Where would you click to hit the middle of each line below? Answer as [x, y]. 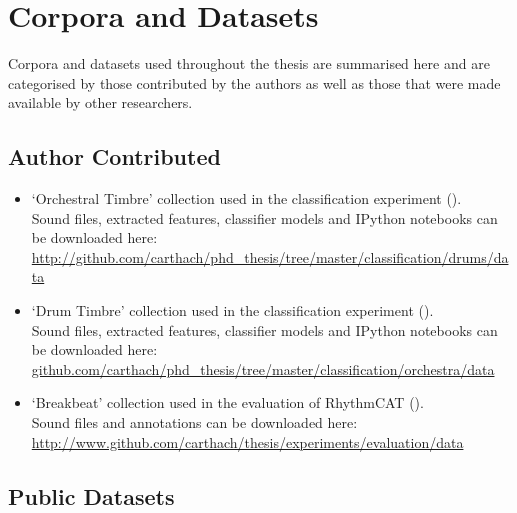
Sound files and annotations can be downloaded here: [194, 422]
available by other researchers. [100, 102]
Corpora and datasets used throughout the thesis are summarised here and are [249, 63]
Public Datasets [91, 495]
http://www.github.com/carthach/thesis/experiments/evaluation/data [247, 441]
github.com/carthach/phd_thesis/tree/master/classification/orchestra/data [263, 368]
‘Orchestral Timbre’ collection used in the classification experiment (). [246, 198]
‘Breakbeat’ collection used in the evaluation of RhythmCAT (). [227, 402]
